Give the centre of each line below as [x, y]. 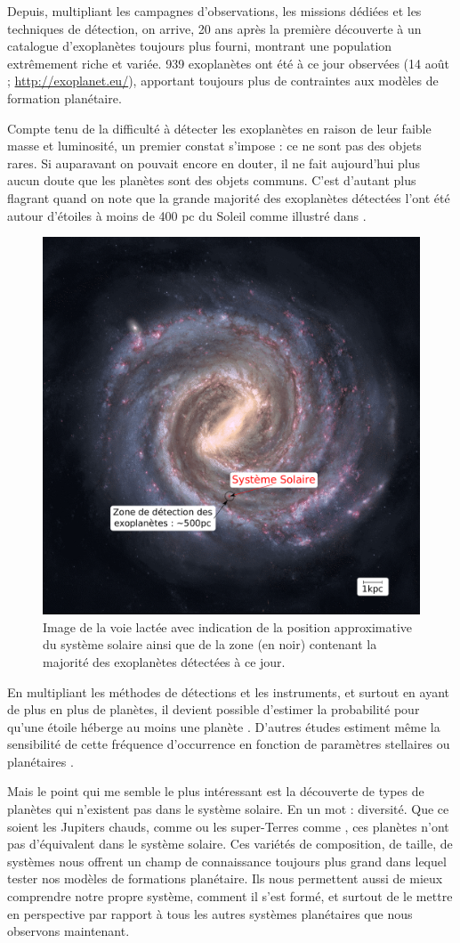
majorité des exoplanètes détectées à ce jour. [164, 661]
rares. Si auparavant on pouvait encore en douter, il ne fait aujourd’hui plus [214, 163]
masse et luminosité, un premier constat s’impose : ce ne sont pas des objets [214, 146]
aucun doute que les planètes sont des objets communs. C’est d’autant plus [212, 180]
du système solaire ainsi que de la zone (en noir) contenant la [210, 644]
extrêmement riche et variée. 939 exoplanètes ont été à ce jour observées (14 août [228, 63]
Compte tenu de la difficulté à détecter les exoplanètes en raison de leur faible [219, 128]
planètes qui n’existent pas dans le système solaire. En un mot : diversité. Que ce [228, 809]
